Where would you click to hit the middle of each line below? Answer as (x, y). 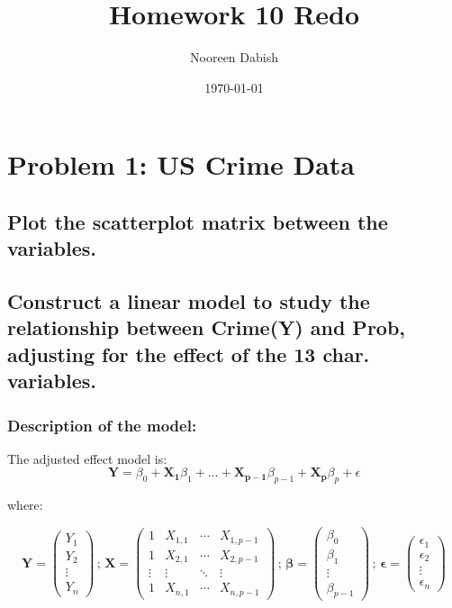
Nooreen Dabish (234, 57)
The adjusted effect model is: (87, 458)
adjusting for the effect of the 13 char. (189, 354)
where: (25, 505)
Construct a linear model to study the (189, 301)
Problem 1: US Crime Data (181, 164)
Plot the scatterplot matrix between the (198, 221)
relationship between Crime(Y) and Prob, (207, 327)
